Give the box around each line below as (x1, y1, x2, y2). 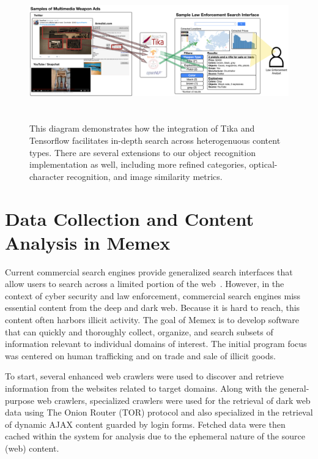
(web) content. (5, 441, 59, 454)
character (29, 170, 64, 182)
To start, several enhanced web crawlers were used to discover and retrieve (5, 370, 284, 382)
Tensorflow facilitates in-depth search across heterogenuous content (29, 133, 281, 146)
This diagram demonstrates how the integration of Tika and (29, 122, 255, 135)
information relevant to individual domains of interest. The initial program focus (5, 337, 307, 350)
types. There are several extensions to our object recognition (29, 146, 256, 159)
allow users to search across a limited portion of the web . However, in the (5, 277, 284, 290)
